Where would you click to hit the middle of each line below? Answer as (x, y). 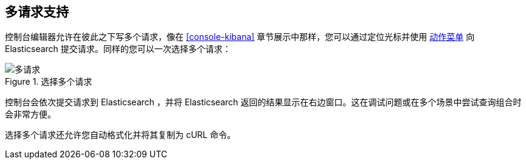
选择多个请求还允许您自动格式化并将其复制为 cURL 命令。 (120, 135)
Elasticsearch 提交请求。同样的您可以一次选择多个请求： (118, 49)
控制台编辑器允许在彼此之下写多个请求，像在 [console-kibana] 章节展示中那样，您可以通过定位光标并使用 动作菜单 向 (240, 37)
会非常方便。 (30, 114)
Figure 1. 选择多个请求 (49, 82)
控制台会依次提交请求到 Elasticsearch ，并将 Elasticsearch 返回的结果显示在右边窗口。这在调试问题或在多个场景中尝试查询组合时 (263, 102)
